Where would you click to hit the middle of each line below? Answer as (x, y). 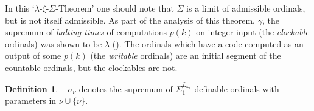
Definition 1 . (32, 88)
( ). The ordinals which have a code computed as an (208, 43)
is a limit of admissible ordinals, (246, 8)
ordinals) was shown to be (54, 43)
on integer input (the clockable (253, 32)
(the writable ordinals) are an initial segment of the (186, 55)
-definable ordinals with (235, 88)
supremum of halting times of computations (86, 32)
